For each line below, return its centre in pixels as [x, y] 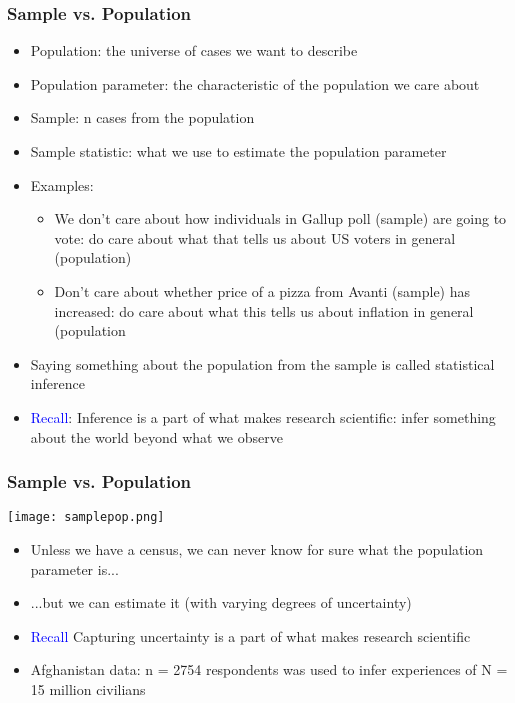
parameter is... [74, 568]
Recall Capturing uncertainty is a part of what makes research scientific [250, 635]
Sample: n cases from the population [142, 117]
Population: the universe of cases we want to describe [194, 50]
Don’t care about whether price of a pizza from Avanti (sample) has [262, 290]
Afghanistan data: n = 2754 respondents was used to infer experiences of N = [269, 669]
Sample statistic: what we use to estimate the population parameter [238, 151]
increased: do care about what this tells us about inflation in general [264, 310]
